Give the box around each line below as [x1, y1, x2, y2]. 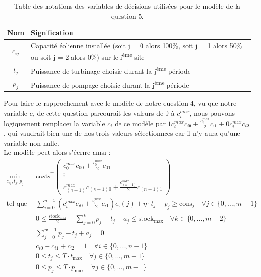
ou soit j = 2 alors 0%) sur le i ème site [31, 50, 145, 62]
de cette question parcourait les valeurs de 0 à [37, 107, 175, 118]
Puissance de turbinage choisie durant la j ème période [31, 64, 190, 76]
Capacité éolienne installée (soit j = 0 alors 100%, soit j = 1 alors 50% [31, 40, 242, 50]
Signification [31, 27, 73, 38]
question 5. [111, 10, 144, 21]
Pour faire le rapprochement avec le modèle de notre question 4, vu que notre [4, 98, 237, 108]
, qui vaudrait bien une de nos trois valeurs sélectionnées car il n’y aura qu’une [4, 128, 240, 138]
